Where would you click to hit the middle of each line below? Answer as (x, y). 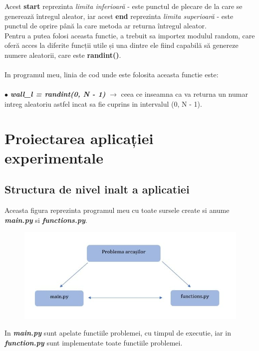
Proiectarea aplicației (79, 138)
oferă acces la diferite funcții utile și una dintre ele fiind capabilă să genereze (122, 45)
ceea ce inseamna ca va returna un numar (184, 94)
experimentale (54, 157)
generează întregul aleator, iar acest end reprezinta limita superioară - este (119, 16)
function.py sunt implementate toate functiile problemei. (94, 342)
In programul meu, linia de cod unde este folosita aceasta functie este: (112, 75)
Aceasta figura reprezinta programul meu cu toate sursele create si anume (117, 210)
